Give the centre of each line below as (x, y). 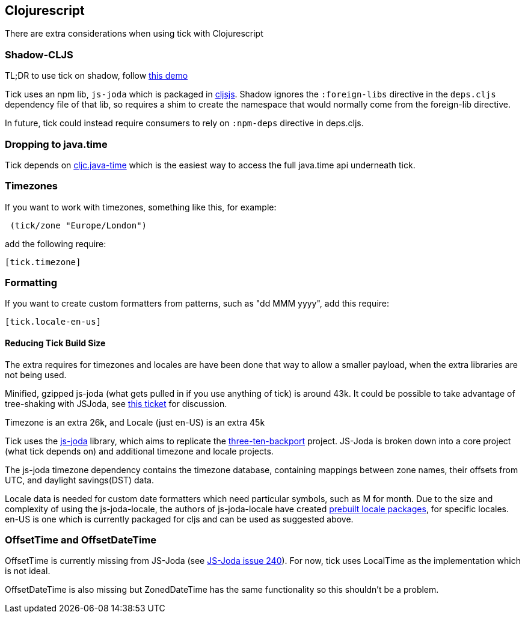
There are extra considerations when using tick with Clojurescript (134, 34)
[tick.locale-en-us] (53, 322)
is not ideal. (28, 571)
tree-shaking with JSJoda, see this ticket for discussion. (116, 403)
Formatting (31, 283)
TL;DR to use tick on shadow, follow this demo (97, 76)
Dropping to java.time (56, 144)
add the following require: (56, 243)
